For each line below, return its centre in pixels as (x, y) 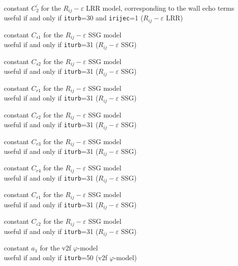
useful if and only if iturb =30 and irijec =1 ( (74, 18)
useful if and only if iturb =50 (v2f (56, 257)
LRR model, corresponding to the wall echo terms (160, 8)
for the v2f (56, 248)
